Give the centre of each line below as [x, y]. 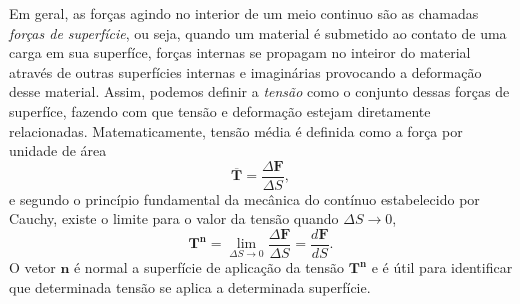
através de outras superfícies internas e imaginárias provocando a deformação [245, 71]
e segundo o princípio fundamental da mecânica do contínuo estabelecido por [244, 198]
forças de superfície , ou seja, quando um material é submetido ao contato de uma [258, 32]
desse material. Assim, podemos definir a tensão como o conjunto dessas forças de [259, 91]
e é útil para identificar [442, 267]
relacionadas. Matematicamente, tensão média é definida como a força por [236, 130]
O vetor [32, 267]
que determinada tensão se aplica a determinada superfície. [190, 286]
